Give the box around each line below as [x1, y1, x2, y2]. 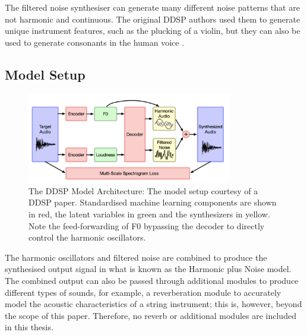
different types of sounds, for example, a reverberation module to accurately [5, 286, 281, 298]
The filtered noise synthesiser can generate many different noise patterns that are [5, 1, 300, 13]
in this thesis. [5, 321, 53, 333]
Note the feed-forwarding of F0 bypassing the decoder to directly [29, 219, 265, 232]
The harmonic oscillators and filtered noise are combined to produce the [5, 251, 267, 263]
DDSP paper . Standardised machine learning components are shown [29, 196, 277, 208]
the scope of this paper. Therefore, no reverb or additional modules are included [5, 309, 296, 321]
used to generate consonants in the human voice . [5, 36, 185, 48]
